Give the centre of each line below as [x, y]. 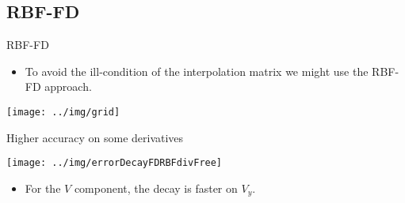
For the [43, 188]
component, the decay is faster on [156, 188]
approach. [68, 86]
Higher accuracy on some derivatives [95, 137]
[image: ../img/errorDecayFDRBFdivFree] [115, 163]
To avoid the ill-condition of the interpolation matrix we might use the [197, 71]
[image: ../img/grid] [63, 112]
